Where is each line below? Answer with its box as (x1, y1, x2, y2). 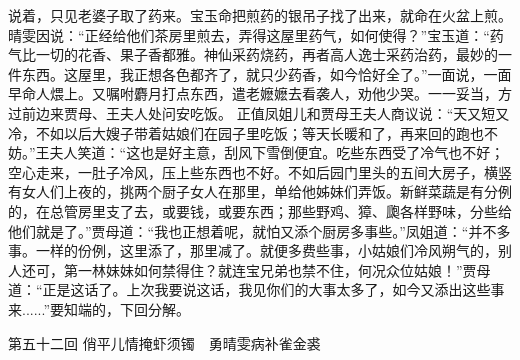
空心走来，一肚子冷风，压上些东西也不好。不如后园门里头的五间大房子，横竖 (8, 161, 512, 182)
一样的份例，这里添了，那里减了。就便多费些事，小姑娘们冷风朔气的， (35, 240, 498, 261)
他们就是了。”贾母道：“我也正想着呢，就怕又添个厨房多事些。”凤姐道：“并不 (8, 220, 497, 241)
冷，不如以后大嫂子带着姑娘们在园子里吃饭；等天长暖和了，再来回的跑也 (8, 122, 484, 143)
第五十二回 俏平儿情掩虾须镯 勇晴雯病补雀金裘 (8, 332, 321, 353)
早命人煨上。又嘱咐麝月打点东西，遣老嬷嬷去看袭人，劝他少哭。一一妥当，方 (8, 83, 512, 104)
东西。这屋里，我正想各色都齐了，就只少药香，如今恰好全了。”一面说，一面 (21, 63, 512, 84)
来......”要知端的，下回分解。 (8, 298, 191, 319)
